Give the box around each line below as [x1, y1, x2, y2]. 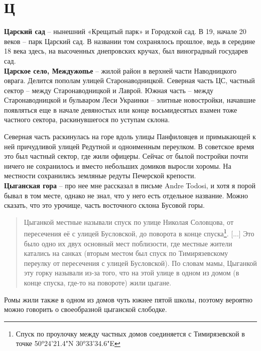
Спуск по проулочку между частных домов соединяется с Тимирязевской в [16, 328, 245, 338]
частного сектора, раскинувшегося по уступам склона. [4, 114, 170, 125]
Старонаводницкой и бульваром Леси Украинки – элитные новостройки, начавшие [4, 95, 256, 105]
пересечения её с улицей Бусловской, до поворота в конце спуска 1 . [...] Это [24, 227, 254, 239]
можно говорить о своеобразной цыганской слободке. [4, 304, 167, 314]
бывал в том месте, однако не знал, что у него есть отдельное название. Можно [4, 190, 248, 200]
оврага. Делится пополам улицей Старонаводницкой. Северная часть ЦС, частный [4, 75, 255, 86]
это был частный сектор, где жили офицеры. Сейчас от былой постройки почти [4, 151, 248, 161]
